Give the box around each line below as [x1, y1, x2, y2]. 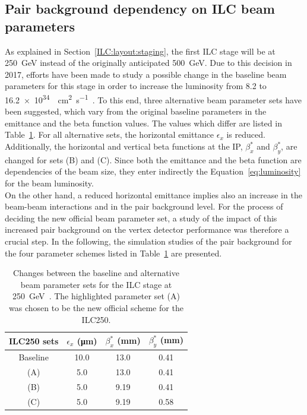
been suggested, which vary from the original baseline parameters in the [5, 105, 267, 118]
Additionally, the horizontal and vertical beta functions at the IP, [5, 140, 243, 152]
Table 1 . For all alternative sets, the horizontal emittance [5, 128, 214, 141]
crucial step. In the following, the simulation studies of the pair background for [5, 235, 292, 247]
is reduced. [226, 128, 265, 141]
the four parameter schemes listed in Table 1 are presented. [5, 246, 222, 259]
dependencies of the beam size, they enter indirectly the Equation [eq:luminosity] [5, 165, 301, 178]
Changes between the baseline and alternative [13, 267, 179, 279]
